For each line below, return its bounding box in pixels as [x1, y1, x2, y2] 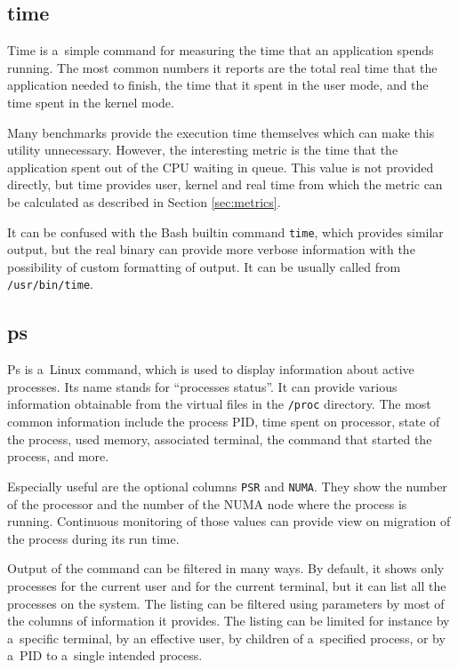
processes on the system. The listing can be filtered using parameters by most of [7, 594, 445, 612]
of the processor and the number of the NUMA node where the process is [7, 494, 407, 513]
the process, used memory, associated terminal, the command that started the [7, 429, 432, 448]
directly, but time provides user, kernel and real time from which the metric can [7, 175, 443, 194]
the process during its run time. [7, 529, 180, 547]
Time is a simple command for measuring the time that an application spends [7, 41, 434, 60]
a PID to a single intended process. [7, 646, 203, 665]
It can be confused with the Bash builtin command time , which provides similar [7, 222, 444, 241]
